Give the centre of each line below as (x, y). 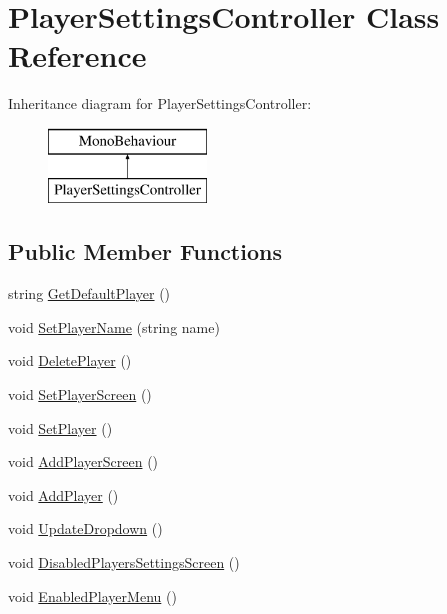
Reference (77, 55)
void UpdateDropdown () (85, 528)
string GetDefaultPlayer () (89, 293)
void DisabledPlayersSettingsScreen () (124, 562)
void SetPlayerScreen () (80, 394)
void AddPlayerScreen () (83, 461)
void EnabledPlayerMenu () (92, 595)
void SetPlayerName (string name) (114, 326)
